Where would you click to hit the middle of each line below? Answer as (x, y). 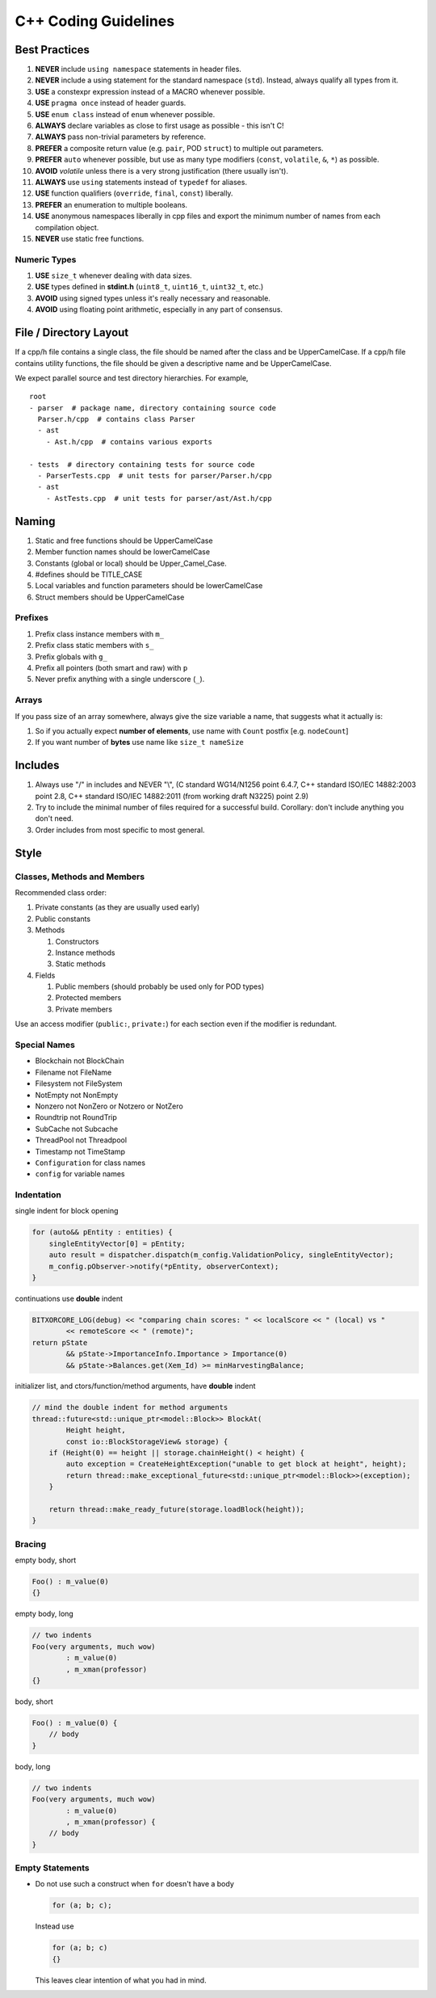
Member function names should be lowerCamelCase (122, 552)
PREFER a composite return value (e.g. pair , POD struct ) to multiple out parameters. (179, 148)
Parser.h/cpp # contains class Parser (116, 419)
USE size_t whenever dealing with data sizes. (114, 276)
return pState (60, 1342)
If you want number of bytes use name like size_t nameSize (139, 742)
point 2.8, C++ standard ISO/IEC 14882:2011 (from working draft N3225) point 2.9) (172, 796)
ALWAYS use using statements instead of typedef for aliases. (141, 182)
